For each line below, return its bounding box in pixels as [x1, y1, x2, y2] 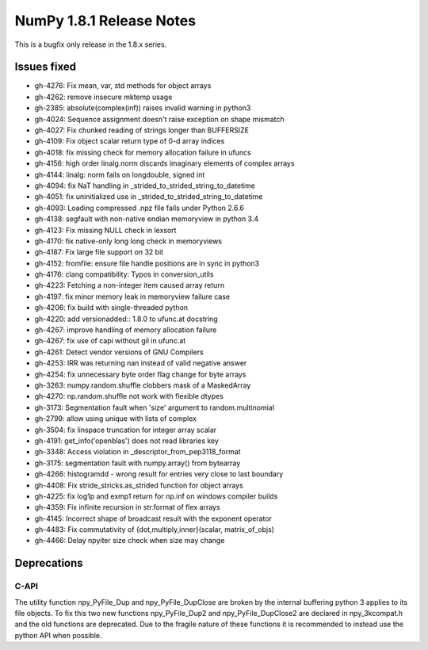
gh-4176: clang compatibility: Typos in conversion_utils [34, 270, 214, 279]
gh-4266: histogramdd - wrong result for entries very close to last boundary [34, 469, 284, 479]
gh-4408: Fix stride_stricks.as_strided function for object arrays [34, 480, 243, 490]
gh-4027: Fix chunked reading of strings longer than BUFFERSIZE [34, 125, 250, 135]
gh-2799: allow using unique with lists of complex [34, 414, 197, 423]
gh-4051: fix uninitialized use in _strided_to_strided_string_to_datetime [34, 192, 263, 201]
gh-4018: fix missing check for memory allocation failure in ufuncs [34, 147, 251, 157]
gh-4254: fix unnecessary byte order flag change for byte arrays [34, 369, 246, 379]
